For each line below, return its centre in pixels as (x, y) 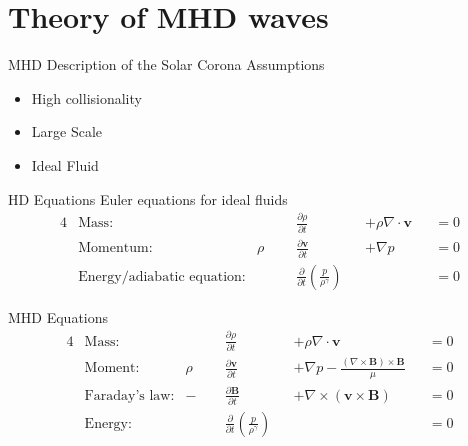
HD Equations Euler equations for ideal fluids (148, 198)
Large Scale (67, 131)
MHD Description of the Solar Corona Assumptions (166, 64)
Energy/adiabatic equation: (162, 276)
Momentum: (115, 248)
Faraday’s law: (129, 395)
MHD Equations (58, 316)
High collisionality (86, 97)
